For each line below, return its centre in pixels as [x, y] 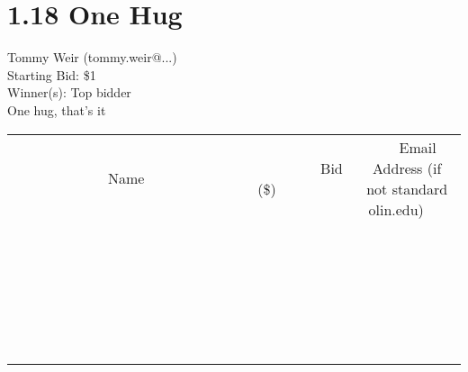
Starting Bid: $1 [52, 74]
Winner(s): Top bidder [69, 92]
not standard [407, 188]
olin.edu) [396, 209]
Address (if [407, 168]
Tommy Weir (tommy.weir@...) [92, 57]
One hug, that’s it [57, 109]
